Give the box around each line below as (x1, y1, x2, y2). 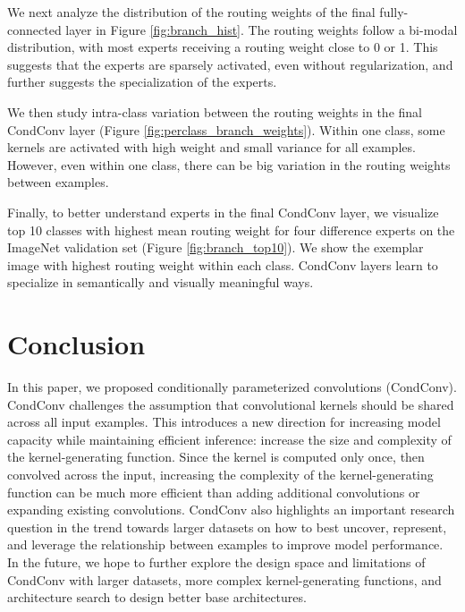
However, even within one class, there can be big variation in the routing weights (7, 155, 451, 174)
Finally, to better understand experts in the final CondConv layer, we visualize (7, 202, 439, 221)
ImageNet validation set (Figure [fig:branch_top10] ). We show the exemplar (7, 238, 424, 257)
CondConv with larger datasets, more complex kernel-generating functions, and (7, 570, 442, 589)
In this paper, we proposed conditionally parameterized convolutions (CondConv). (7, 378, 457, 396)
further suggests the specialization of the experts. (7, 72, 277, 91)
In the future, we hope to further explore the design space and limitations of (7, 552, 426, 571)
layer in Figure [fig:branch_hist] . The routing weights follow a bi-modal (65, 20, 458, 38)
